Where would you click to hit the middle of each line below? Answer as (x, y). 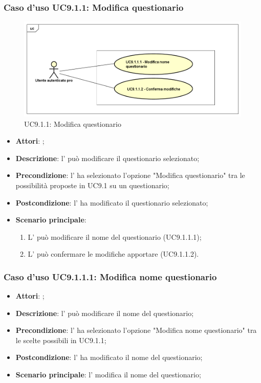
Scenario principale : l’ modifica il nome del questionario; (108, 375)
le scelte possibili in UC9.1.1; (61, 340)
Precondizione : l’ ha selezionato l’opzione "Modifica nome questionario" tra (136, 330)
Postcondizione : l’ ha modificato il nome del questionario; (109, 357)
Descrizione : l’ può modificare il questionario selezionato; (107, 158)
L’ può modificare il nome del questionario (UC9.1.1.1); (115, 236)
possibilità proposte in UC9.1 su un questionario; (92, 185)
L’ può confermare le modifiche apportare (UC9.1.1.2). (113, 254)
